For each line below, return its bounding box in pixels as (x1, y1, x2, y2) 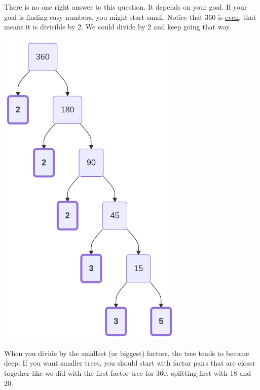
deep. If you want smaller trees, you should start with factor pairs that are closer (4, 357, 255, 368)
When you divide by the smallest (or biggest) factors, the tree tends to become (4, 347, 249, 358)
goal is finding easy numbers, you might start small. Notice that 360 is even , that (4, 11, 256, 22)
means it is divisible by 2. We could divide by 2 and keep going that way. (4, 21, 232, 32)
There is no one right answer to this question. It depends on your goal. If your (4, 2, 247, 12)
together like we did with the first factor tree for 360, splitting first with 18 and (4, 367, 251, 378)
